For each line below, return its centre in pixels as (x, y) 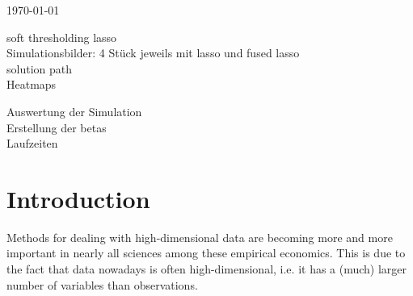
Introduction (78, 198)
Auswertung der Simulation (74, 111)
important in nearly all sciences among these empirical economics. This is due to (206, 253)
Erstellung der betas (57, 127)
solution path (39, 68)
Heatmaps (32, 84)
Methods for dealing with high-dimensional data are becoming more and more (200, 237)
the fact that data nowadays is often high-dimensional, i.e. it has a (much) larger (207, 269)
